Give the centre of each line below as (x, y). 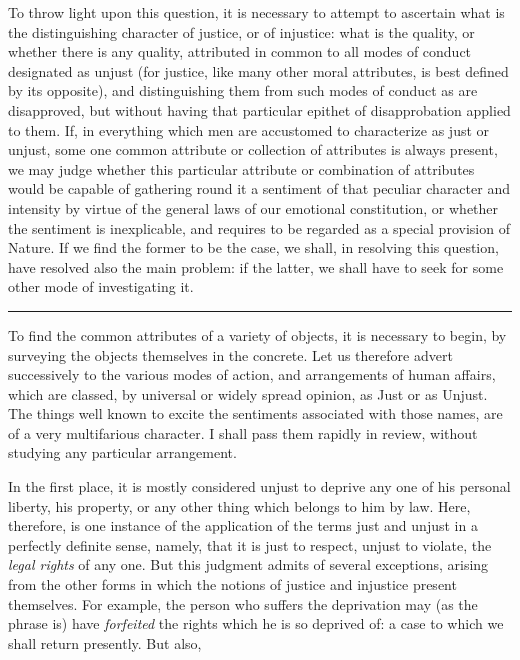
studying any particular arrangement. (122, 452)
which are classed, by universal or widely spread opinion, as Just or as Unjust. (248, 393)
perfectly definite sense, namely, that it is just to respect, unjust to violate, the (250, 544)
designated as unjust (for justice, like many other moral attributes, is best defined (258, 70)
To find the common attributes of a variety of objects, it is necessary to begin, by (257, 334)
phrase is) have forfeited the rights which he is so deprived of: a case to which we (256, 623)
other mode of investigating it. (101, 286)
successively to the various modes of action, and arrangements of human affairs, (252, 374)
